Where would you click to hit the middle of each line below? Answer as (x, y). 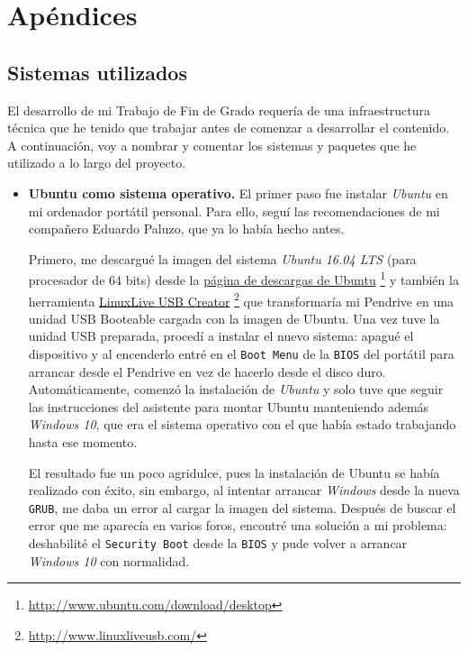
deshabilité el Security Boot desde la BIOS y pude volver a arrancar (218, 543)
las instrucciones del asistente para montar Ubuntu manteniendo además (229, 406)
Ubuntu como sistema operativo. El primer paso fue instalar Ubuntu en (238, 193)
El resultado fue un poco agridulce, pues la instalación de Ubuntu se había (234, 472)
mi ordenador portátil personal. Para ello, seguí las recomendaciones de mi (234, 211)
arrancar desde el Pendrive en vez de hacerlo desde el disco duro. (207, 371)
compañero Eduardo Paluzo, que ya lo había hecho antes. (186, 229)
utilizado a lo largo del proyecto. (97, 163)
